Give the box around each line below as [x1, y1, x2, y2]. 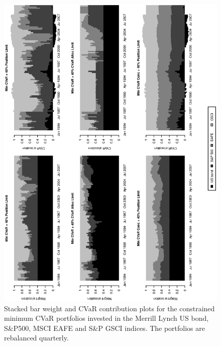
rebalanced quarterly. [4, 332, 69, 343]
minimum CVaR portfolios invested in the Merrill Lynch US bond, [4, 313, 209, 323]
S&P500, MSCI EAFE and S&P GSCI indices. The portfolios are [4, 322, 205, 333]
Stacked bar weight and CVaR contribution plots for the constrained [4, 303, 215, 313]
